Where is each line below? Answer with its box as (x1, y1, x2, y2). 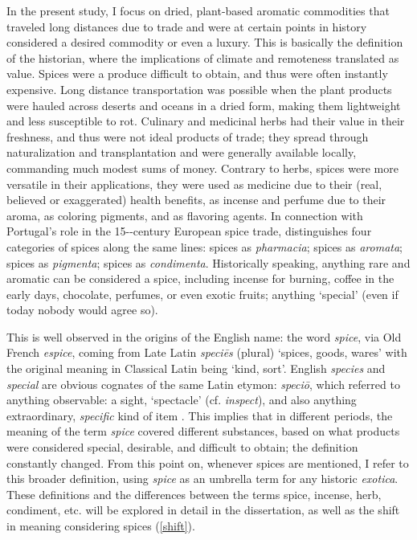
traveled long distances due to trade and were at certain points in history (6, 18, 367, 35)
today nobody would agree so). (6, 301, 158, 318)
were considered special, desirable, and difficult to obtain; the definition (6, 439, 358, 456)
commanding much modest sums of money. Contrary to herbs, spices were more (6, 159, 399, 176)
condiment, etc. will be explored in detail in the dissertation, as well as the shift (6, 501, 400, 518)
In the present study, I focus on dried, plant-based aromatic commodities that (6, 2, 390, 18)
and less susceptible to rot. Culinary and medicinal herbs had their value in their (6, 112, 405, 129)
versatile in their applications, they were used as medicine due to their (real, (6, 175, 382, 192)
